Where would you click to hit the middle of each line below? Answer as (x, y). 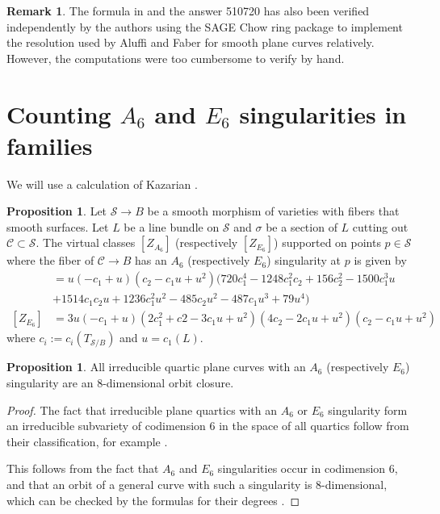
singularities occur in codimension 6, (308, 468)
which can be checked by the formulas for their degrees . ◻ (153, 500)
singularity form (368, 410)
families (50, 145)
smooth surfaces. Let (58, 226)
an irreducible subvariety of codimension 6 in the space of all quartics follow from (208, 426)
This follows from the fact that (83, 468)
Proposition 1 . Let (57, 211)
